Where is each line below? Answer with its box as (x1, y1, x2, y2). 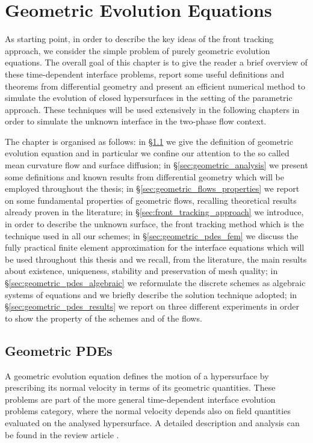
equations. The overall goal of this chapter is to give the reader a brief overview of (5, 56, 308, 69)
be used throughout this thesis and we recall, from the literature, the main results (5, 252, 307, 265)
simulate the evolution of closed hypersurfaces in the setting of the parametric (5, 91, 293, 104)
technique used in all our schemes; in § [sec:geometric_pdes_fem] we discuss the (5, 229, 299, 242)
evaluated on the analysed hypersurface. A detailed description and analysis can (5, 416, 300, 429)
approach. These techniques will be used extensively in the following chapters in (5, 103, 300, 115)
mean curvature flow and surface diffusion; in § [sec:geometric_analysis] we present (5, 159, 308, 171)
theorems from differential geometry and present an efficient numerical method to (5, 79, 305, 92)
